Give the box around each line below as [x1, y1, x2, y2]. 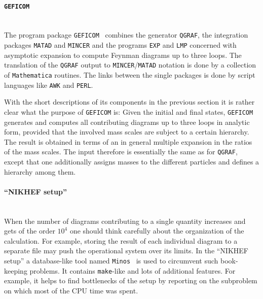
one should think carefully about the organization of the [69, 225, 244, 236]
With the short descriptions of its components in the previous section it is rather [4, 96, 255, 107]
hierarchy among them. [4, 166, 76, 177]
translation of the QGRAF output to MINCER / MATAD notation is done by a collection [4, 59, 256, 70]
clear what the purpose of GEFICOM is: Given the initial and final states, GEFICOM [4, 106, 253, 117]
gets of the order [4, 225, 55, 236]
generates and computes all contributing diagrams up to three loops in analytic [4, 116, 250, 127]
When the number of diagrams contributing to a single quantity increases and [4, 215, 246, 226]
